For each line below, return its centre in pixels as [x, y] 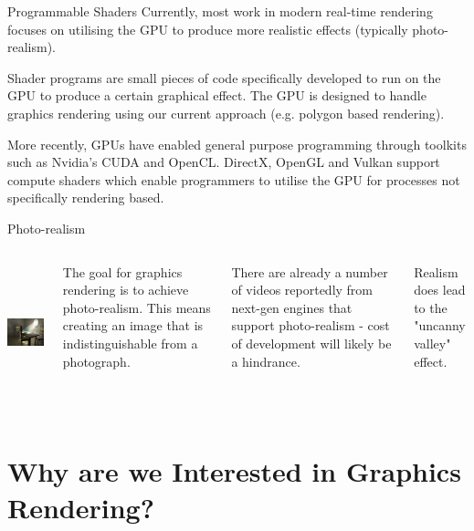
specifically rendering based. [86, 198]
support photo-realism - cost [311, 325]
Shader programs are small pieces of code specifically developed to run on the [224, 77]
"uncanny [440, 325]
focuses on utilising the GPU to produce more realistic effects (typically [208, 29]
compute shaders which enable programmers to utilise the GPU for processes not [234, 179]
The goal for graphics [122, 271]
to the [431, 307]
